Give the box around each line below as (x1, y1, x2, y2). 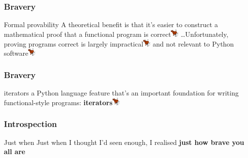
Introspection (4, 118, 57, 130)
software (4, 48, 29, 58)
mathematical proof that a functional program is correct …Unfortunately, (4, 29, 229, 39)
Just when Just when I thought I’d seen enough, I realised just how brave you (4, 137, 245, 147)
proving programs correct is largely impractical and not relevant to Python (4, 38, 234, 48)
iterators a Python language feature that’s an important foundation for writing (4, 88, 239, 98)
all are (4, 146, 25, 157)
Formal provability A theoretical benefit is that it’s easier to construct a (4, 19, 218, 30)
